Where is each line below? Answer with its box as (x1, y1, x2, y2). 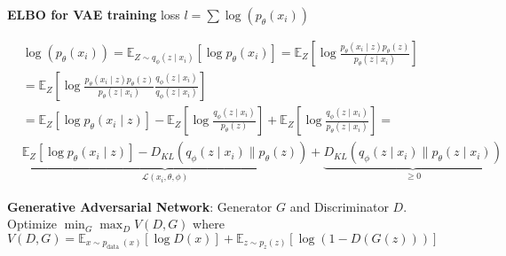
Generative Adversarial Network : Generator (7, 197, 273, 215)
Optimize (7, 214, 57, 233)
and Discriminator (289, 197, 389, 215)
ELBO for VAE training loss (7, 5, 180, 23)
